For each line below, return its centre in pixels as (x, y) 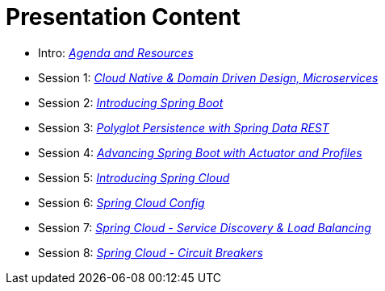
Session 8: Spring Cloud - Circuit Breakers (151, 252)
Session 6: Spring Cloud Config (121, 202)
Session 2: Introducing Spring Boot (131, 102)
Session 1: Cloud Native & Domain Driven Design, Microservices (208, 77)
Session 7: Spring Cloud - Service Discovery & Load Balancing (205, 227)
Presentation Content (123, 17)
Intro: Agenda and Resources (116, 52)
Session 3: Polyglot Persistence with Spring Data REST (184, 127)
